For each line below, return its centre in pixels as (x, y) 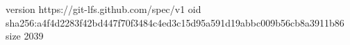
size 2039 (25, 36)
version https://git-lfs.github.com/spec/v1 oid (103, 9)
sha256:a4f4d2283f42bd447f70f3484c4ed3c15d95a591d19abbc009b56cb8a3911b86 (175, 22)
